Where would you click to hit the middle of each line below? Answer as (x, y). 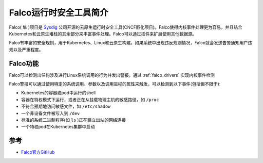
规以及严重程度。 (26, 49)
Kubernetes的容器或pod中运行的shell (58, 93)
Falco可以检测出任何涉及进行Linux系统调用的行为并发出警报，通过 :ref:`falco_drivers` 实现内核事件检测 (112, 75)
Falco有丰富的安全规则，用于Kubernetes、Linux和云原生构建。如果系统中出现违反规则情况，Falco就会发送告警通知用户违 (131, 43)
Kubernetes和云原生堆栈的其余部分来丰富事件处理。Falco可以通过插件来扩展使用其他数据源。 (103, 33)
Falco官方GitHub (38, 152)
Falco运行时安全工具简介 (59, 13)
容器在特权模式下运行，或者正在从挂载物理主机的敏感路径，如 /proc (90, 99)
